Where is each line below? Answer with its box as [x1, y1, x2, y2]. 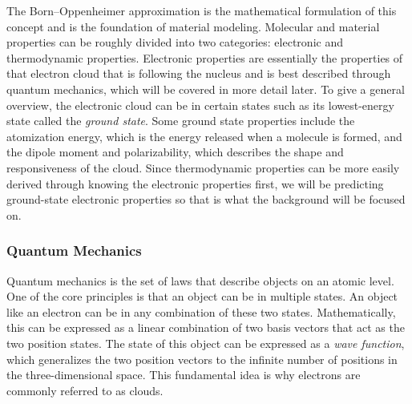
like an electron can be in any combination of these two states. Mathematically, [6, 303, 396, 320]
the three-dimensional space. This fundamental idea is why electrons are [6, 366, 361, 383]
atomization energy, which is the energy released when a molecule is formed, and [6, 127, 402, 144]
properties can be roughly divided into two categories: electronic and [6, 34, 343, 50]
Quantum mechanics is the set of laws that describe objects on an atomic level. [6, 272, 394, 289]
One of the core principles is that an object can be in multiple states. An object [6, 288, 398, 305]
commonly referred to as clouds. [6, 382, 164, 398]
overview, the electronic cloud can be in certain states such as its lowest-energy [6, 96, 394, 113]
